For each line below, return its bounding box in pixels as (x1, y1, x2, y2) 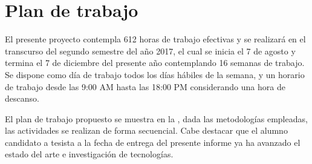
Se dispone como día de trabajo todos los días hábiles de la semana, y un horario (5, 68, 305, 80)
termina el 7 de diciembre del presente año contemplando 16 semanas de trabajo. (5, 56, 305, 69)
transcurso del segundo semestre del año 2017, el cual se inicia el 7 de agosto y (5, 44, 296, 57)
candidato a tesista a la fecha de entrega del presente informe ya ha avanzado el (5, 136, 301, 148)
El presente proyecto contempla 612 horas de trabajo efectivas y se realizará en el (5, 33, 306, 45)
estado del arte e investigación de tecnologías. (5, 148, 174, 160)
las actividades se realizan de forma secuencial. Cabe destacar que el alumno (5, 124, 288, 137)
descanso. (5, 92, 39, 105)
